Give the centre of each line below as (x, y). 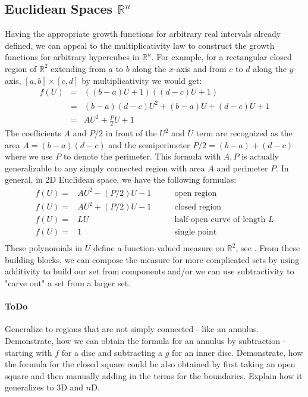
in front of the (131, 133)
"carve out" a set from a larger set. (68, 283)
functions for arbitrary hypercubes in (72, 57)
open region (196, 193)
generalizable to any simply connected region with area (105, 168)
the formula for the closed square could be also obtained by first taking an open (150, 364)
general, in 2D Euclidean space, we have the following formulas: (121, 179)
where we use (29, 156)
